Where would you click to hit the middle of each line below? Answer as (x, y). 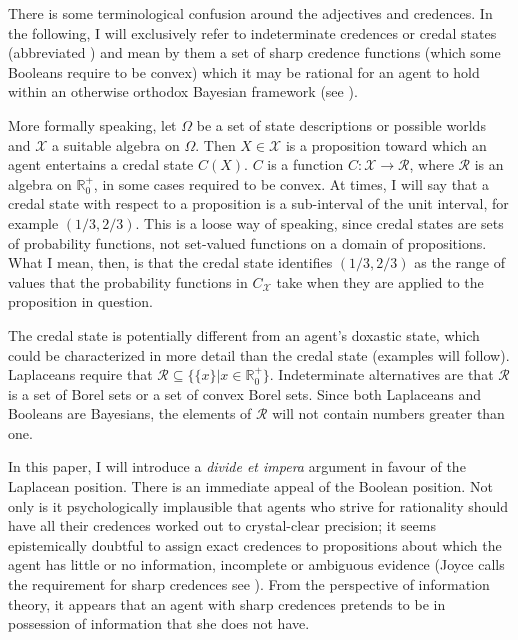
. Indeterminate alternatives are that (381, 374)
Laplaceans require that (80, 374)
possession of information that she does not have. (159, 623)
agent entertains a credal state (101, 164)
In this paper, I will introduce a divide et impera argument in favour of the (237, 466)
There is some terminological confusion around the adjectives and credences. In (250, 13)
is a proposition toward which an (386, 144)
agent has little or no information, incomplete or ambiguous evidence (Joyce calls (256, 564)
